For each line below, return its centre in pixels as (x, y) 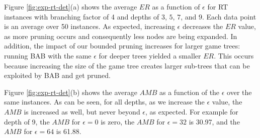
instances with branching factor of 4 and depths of (82, 16)
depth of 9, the (27, 121)
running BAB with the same (48, 55)
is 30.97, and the (214, 121)
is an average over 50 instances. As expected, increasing (90, 26)
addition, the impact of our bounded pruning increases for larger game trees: (122, 46)
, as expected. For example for (192, 111)
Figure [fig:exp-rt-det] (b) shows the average (71, 92)
